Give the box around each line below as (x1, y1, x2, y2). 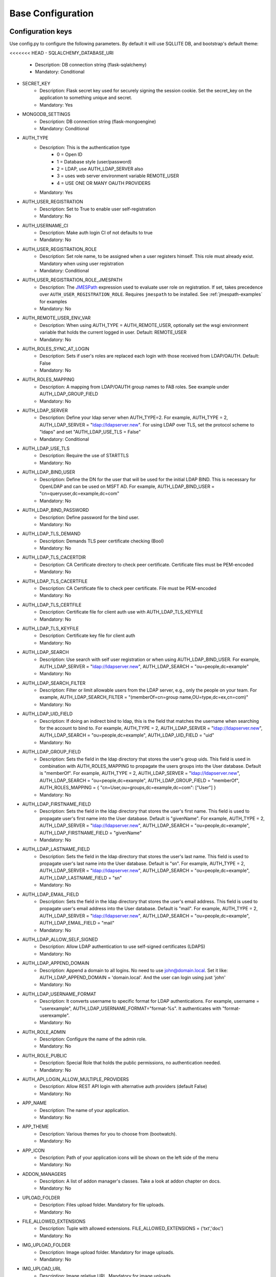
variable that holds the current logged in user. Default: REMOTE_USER (39, 329, 187, 336)
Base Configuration (9, 8, 94, 19)
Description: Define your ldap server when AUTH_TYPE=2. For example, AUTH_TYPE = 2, (39, 414, 228, 421)
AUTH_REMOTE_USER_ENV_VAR (22, 315, 91, 321)
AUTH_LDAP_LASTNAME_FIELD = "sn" (39, 874, 122, 881)
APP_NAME (22, 1100, 47, 1106)
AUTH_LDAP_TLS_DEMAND (22, 531, 81, 537)
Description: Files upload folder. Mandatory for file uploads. (39, 1202, 165, 1208)
